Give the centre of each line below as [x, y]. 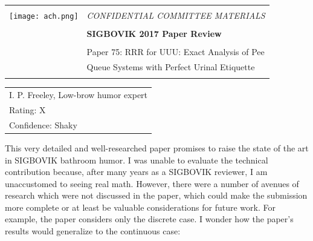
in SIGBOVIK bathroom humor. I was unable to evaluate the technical [137, 160]
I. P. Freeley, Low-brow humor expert [79, 95]
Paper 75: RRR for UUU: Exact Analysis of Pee [176, 52]
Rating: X [27, 109]
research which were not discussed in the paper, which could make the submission [156, 195]
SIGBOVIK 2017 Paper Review [154, 34]
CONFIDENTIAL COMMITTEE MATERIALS [176, 15]
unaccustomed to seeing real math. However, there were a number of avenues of [152, 183]
